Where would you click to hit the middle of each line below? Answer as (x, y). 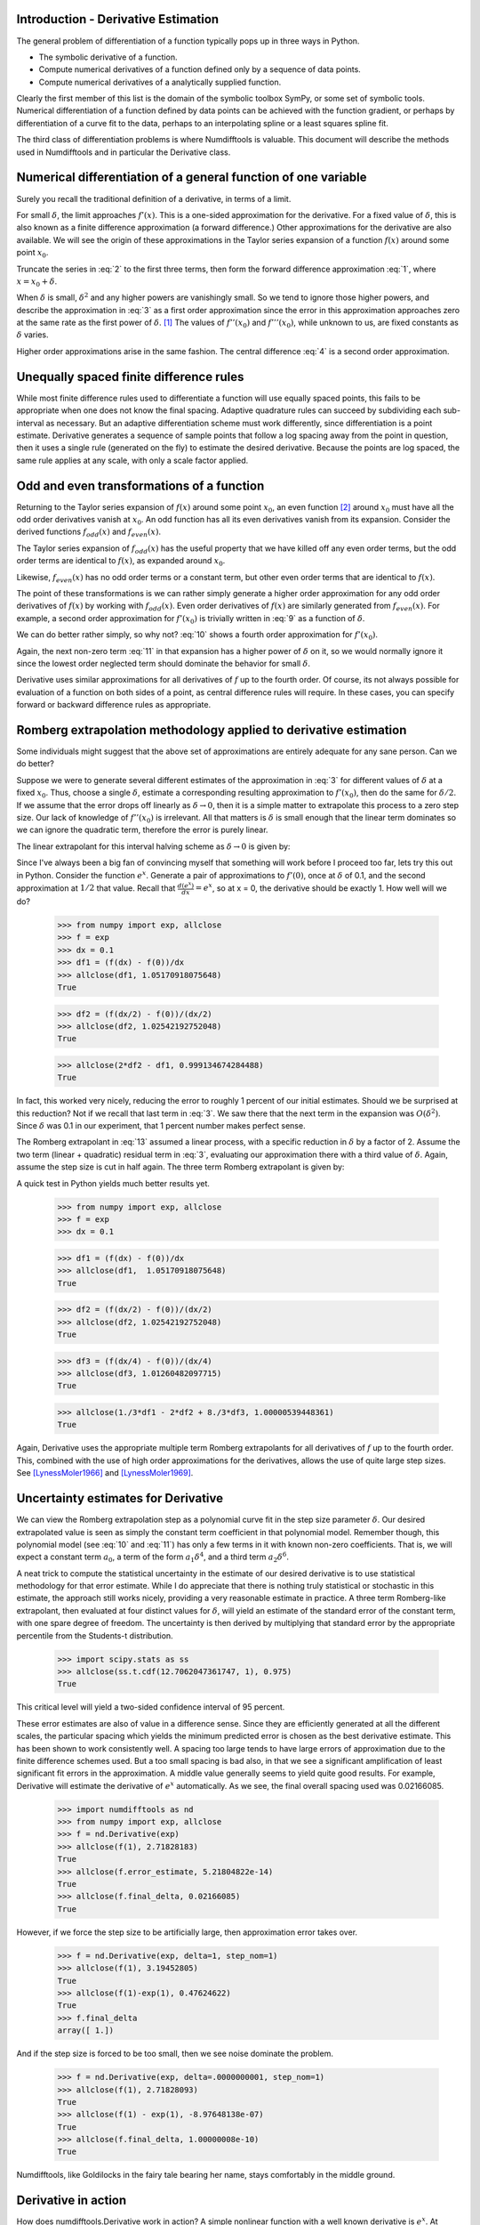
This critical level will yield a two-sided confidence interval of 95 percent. (151, 1707)
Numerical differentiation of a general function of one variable (192, 178)
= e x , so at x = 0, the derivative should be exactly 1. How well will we (321, 887)
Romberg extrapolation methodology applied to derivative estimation (212, 730)
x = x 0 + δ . (37, 282)
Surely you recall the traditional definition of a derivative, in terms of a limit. (154, 198)
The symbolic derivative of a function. (108, 57)
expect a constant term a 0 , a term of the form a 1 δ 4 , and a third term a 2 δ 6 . (152, 1557)
